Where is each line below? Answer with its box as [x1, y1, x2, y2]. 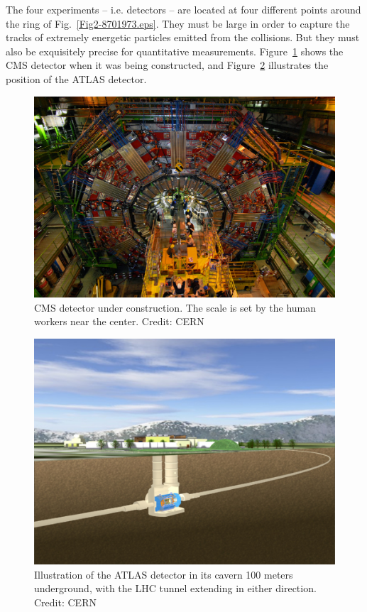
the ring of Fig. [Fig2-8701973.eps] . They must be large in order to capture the [6, 16, 350, 31]
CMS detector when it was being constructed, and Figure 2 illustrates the [6, 58, 329, 72]
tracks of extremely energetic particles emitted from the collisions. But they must [6, 30, 360, 45]
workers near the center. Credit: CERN [34, 314, 204, 329]
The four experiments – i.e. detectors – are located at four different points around [6, 2, 361, 16]
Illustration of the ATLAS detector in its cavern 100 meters [34, 567, 293, 581]
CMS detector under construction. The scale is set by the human [34, 300, 317, 315]
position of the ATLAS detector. [6, 71, 147, 86]
